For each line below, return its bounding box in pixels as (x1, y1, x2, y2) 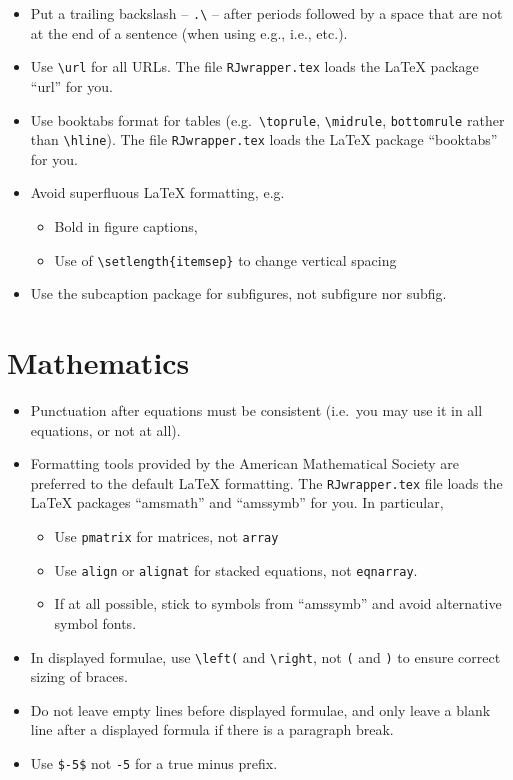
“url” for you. (30, 75, 113, 96)
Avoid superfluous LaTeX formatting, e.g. (30, 182, 285, 203)
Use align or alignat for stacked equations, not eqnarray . (54, 559, 418, 580)
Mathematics (7, 342, 190, 383)
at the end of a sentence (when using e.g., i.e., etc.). (30, 22, 348, 43)
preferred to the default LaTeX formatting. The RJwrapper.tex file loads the (30, 472, 503, 493)
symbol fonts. (54, 612, 137, 633)
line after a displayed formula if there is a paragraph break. (30, 719, 394, 740)
